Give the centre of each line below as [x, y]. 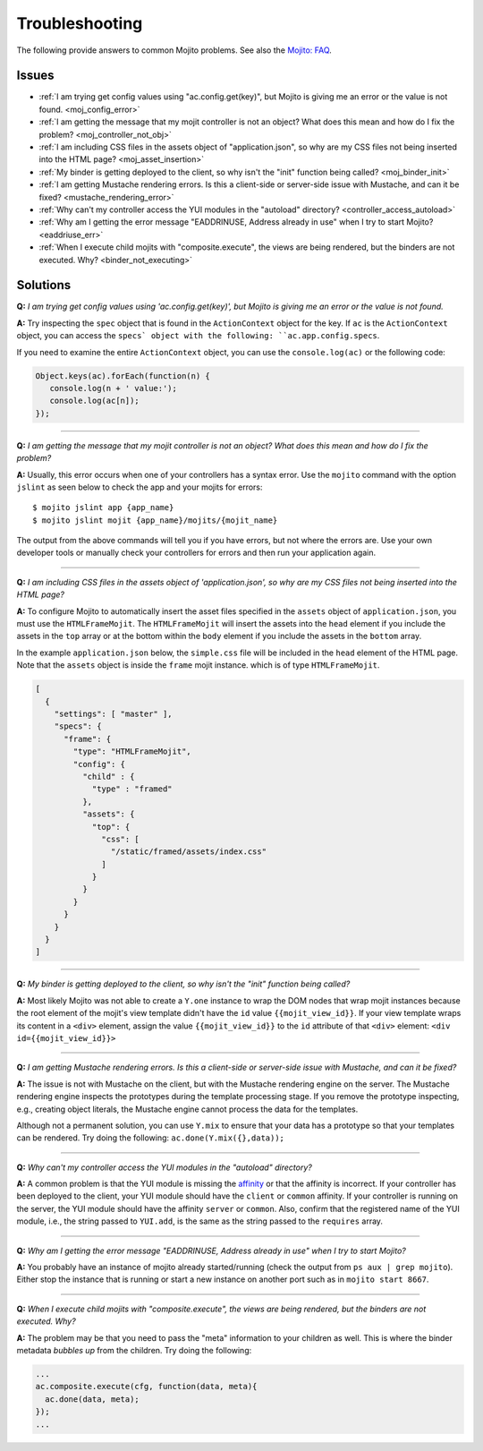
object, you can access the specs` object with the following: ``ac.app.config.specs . [198, 336]
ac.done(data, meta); [93, 1399]
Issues [35, 76]
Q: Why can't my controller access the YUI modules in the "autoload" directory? [164, 1167]
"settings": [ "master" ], [114, 713]
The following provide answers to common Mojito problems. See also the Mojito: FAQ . [174, 50]
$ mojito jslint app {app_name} [103, 508]
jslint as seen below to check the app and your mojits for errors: [140, 487]
